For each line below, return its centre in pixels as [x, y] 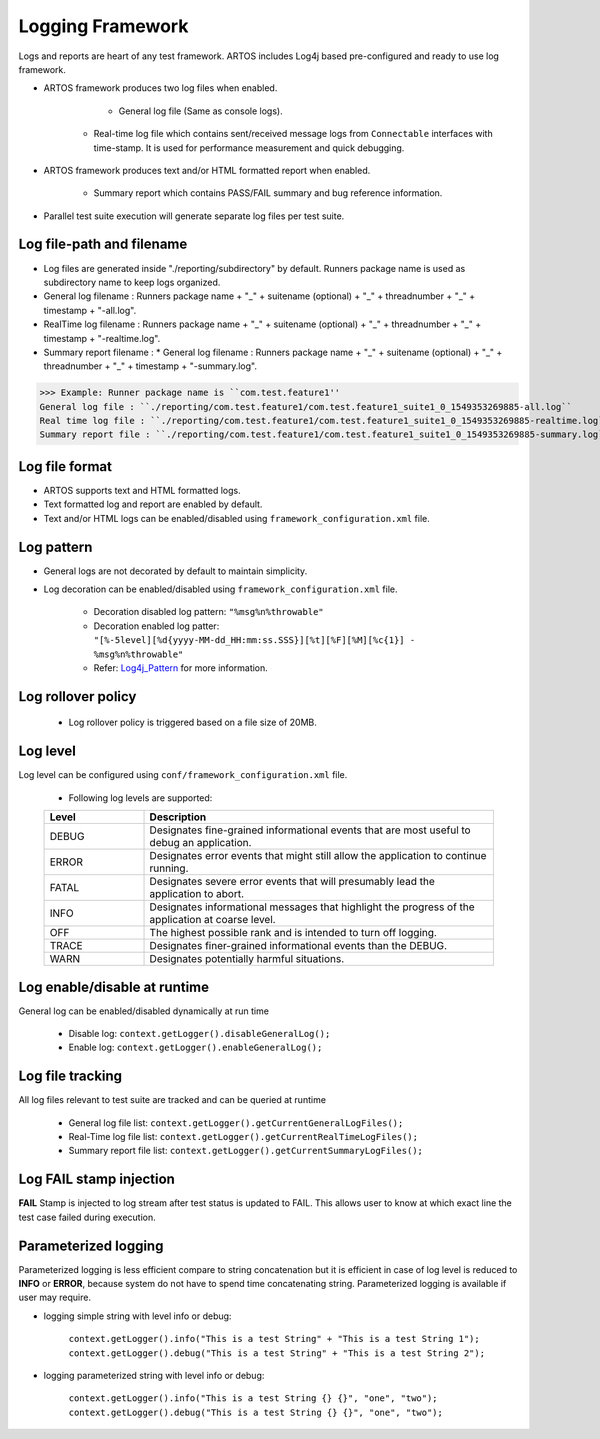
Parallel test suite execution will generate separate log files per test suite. [194, 216]
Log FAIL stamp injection [96, 1179]
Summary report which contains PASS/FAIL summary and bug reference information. [268, 193]
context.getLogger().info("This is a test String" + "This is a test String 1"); [274, 1339]
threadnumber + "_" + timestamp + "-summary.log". [150, 366]
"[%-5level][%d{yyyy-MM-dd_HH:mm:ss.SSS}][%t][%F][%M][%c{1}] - [254, 640]
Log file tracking [70, 1076]
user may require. [55, 1297]
